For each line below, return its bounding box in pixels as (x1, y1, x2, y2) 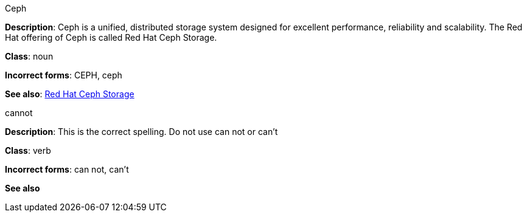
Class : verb (5, 145, 51, 156)
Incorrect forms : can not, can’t (5, 164, 129, 174)
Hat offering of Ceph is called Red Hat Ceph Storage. (5, 32, 217, 43)
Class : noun (5, 51, 54, 61)
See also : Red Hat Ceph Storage (5, 89, 134, 99)
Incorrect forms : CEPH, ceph (5, 70, 122, 80)
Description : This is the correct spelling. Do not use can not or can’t (5, 126, 278, 137)
